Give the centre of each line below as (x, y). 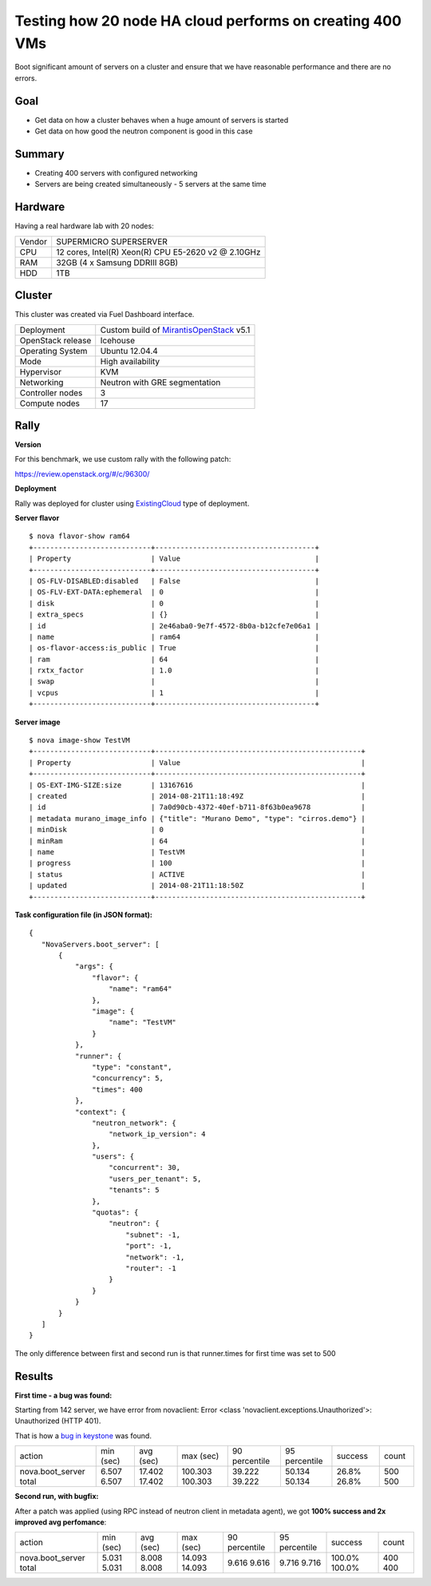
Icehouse (118, 340)
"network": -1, (155, 1257)
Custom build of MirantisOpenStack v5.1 (175, 330)
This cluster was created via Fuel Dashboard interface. (105, 315)
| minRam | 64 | (198, 841)
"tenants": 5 (134, 1190)
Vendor (34, 241)
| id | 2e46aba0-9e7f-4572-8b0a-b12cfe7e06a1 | (174, 626)
